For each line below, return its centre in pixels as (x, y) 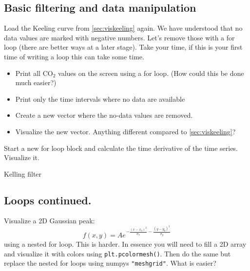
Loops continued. (48, 200)
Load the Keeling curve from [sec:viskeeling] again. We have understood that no (123, 28)
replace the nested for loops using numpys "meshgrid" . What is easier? (110, 263)
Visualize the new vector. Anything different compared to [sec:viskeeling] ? (125, 131)
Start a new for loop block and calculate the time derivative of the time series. (121, 148)
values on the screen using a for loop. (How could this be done (151, 73)
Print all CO (34, 73)
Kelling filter (23, 173)
